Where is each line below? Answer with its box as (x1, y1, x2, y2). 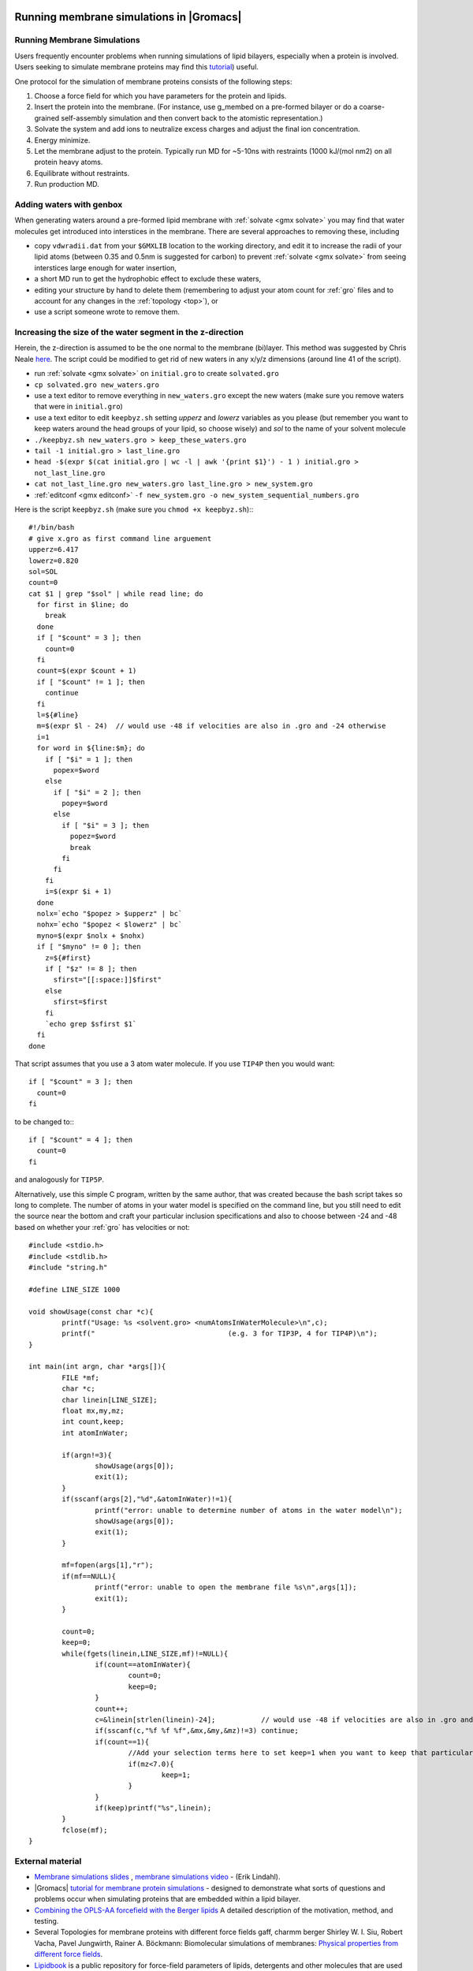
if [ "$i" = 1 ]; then (44, 754, 133, 764)
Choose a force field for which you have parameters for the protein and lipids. (34, 91, 287, 100)
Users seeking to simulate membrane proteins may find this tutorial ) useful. (14, 62, 259, 72)
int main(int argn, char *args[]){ (28, 1362, 166, 1371)
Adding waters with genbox (14, 199, 123, 210)
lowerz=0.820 (28, 556, 79, 565)
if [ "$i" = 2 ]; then (53, 788, 141, 796)
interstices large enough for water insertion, (34, 263, 177, 272)
